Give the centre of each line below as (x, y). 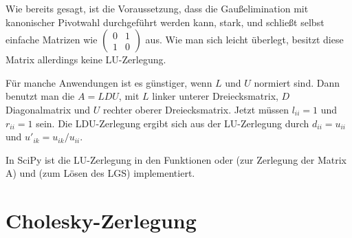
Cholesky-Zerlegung (101, 220)
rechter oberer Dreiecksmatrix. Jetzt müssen (196, 109)
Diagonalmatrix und (48, 109)
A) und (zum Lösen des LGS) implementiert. (100, 173)
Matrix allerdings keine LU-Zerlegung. (86, 60)
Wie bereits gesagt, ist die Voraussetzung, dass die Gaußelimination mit (157, 8)
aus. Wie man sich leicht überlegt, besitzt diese (244, 40)
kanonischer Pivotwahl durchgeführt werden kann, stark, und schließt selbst (165, 22)
